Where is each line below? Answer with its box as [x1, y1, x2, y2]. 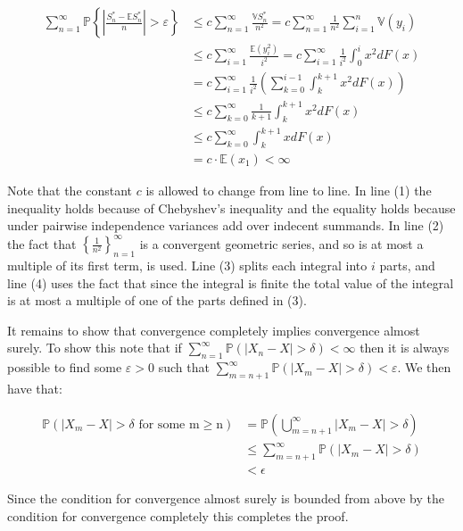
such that [158, 358, 210, 377]
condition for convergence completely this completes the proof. [7, 506, 349, 525]
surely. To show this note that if [7, 338, 182, 357]
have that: [7, 379, 62, 398]
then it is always [360, 338, 450, 357]
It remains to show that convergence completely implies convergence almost [7, 320, 420, 339]
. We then [397, 358, 451, 377]
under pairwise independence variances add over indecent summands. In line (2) [7, 216, 444, 235]
